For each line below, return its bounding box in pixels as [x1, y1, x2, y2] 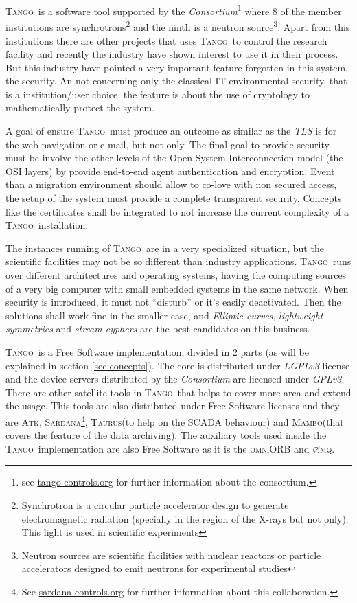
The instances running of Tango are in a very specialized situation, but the [5, 240, 324, 255]
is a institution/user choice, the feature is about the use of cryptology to [5, 87, 310, 101]
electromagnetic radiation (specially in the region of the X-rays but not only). [21, 511, 349, 525]
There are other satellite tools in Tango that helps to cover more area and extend [5, 385, 352, 399]
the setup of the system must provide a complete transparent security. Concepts [5, 191, 342, 205]
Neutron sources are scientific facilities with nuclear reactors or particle [21, 547, 321, 562]
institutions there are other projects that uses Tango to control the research [5, 33, 327, 47]
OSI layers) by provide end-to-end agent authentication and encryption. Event [5, 163, 335, 178]
